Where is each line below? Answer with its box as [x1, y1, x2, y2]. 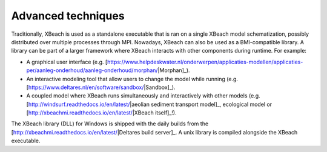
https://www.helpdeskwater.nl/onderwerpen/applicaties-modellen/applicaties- [107, 58, 303, 65]
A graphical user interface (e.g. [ [26, 58, 108, 65]
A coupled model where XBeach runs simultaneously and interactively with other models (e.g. [26, 92, 260, 99]
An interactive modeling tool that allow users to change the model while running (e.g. [26, 75, 239, 82]
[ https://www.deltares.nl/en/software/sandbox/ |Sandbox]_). [26, 84, 176, 91]
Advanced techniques [11, 9, 125, 22]
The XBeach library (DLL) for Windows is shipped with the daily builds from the [11, 120, 209, 127]
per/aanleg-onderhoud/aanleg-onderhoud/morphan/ [26, 67, 158, 74]
